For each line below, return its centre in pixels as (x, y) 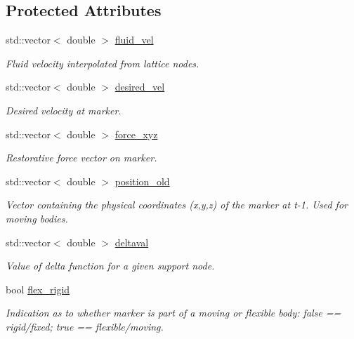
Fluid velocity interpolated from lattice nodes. (103, 63)
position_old (142, 181)
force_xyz (136, 134)
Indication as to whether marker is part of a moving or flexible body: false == (173, 313)
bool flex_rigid (38, 289)
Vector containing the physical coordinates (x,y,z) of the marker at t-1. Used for (177, 205)
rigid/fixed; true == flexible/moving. (85, 326)
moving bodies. (37, 218)
